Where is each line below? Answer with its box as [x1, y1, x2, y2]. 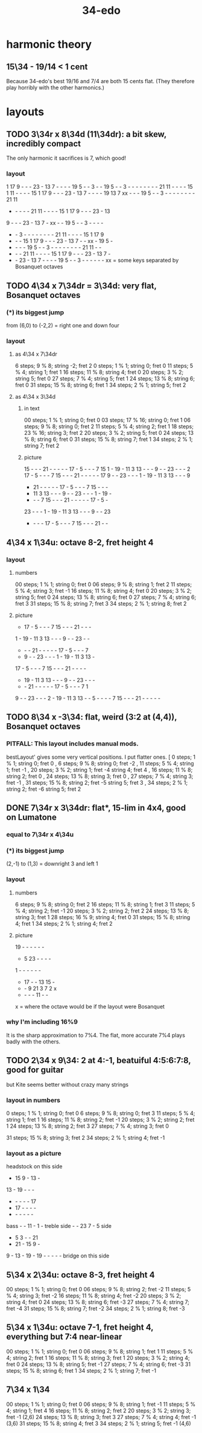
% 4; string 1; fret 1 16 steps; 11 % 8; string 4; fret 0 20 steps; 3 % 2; [14, 369, 184, 376]
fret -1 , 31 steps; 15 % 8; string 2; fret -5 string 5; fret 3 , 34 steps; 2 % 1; [6, 779, 188, 786]
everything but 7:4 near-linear [6, 1332, 122, 1342]
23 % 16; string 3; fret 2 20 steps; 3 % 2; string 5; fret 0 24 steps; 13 [24, 429, 194, 437]
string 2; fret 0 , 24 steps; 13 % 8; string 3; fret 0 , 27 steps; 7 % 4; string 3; [6, 773, 194, 780]
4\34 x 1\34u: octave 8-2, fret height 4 [6, 537, 154, 548]
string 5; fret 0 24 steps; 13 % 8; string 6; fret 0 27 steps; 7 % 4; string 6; [14, 593, 197, 601]
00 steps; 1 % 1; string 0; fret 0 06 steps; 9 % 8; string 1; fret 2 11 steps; [14, 580, 192, 588]
